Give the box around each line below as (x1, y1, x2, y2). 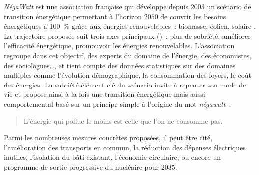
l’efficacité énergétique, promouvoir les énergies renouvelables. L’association (4, 40, 235, 51)
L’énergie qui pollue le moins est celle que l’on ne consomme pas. (23, 115, 223, 126)
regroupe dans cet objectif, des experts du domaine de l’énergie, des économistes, (4, 50, 252, 60)
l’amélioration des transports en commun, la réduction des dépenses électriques (4, 142, 246, 152)
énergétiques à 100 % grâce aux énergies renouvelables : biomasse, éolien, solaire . (4, 21, 256, 31)
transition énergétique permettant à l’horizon (4, 11, 142, 21)
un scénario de (207, 1, 251, 11)
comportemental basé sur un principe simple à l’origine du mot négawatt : (4, 98, 231, 109)
